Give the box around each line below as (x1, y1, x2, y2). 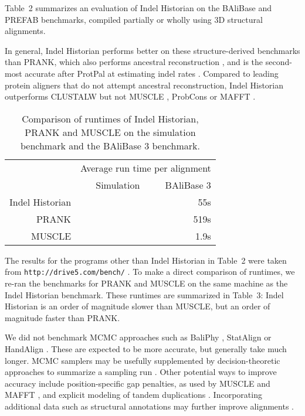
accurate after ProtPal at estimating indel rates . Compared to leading (25, 67, 279, 79)
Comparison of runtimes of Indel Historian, (22, 111, 199, 125)
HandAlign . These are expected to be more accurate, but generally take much (5, 342, 287, 354)
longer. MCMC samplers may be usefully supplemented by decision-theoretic (5, 354, 280, 366)
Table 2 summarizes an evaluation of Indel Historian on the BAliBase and (5, 2, 272, 13)
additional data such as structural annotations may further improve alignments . (5, 400, 294, 412)
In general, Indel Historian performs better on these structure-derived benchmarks (5, 44, 300, 56)
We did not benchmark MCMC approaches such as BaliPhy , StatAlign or (5, 331, 272, 343)
